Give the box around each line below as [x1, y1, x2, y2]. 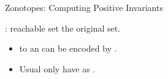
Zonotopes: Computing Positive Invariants [5, 1, 163, 13]
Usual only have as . [19, 62, 96, 75]
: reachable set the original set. [5, 21, 121, 34]
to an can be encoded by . [19, 42, 117, 55]
